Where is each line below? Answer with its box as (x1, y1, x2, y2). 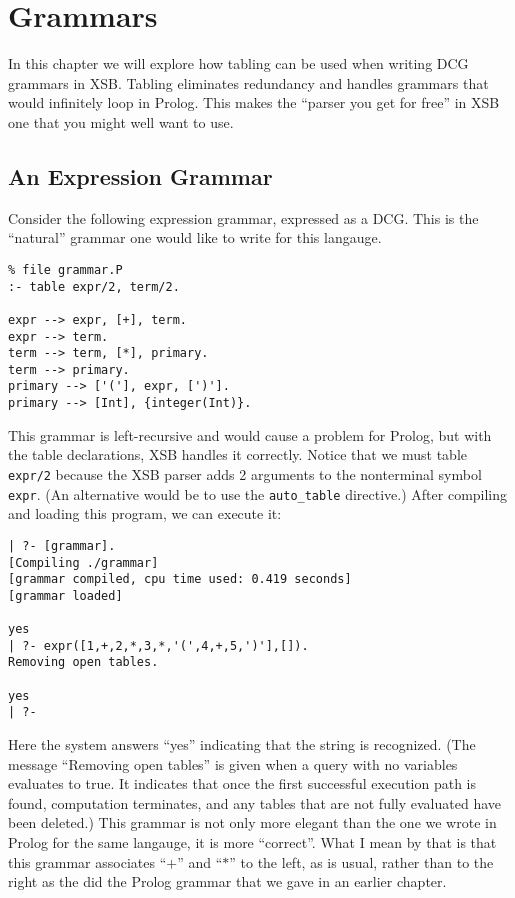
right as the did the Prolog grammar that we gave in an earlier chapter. (8, 871, 447, 892)
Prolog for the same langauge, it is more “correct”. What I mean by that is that (8, 832, 497, 853)
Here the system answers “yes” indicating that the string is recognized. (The (8, 734, 476, 755)
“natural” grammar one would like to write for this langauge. (8, 227, 382, 248)
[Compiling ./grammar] (8, 555, 159, 570)
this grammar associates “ (8, 851, 167, 872)
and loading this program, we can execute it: (8, 503, 282, 524)
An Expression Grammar (8, 160, 273, 191)
